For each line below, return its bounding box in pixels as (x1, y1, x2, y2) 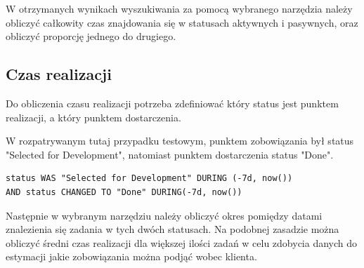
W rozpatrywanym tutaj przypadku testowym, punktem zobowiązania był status (6, 133, 354, 148)
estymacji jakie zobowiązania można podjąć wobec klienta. (6, 249, 257, 264)
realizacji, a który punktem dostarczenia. (6, 109, 181, 124)
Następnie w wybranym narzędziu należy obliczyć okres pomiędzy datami (6, 208, 323, 222)
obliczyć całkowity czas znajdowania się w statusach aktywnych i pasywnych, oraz (6, 15, 358, 29)
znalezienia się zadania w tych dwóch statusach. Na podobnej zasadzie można (6, 222, 339, 236)
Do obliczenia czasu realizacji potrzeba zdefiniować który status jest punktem (6, 95, 339, 110)
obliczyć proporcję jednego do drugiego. (6, 29, 176, 43)
